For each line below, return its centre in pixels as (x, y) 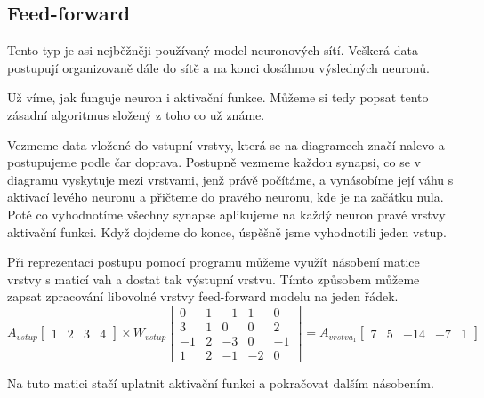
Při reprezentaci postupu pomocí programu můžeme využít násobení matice (214, 262)
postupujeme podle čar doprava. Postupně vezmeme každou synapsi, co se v (214, 162)
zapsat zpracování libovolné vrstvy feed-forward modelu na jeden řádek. (203, 296)
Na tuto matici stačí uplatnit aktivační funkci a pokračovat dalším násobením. (221, 383)
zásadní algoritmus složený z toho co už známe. (136, 114)
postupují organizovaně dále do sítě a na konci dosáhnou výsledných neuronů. (218, 67)
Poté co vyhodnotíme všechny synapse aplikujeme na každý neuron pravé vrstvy (226, 214)
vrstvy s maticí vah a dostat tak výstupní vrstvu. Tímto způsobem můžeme (214, 279)
